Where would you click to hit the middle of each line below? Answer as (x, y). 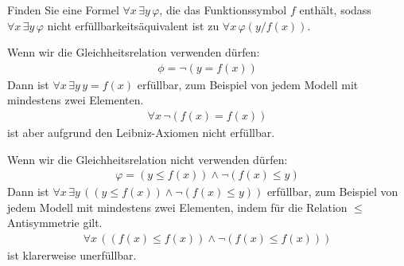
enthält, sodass (335, 10)
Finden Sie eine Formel (63, 10)
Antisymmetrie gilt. (55, 223)
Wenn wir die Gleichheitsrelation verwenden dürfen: (134, 52)
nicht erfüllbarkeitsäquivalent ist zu (133, 25)
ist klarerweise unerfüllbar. (72, 255)
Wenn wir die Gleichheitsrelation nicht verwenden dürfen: (148, 159)
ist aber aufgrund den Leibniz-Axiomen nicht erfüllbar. (141, 133)
